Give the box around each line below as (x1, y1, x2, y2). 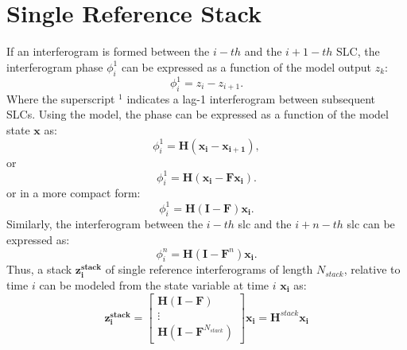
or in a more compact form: (6, 185, 141, 201)
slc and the (238, 216, 292, 232)
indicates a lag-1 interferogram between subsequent (126, 90, 376, 107)
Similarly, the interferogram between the (6, 216, 203, 232)
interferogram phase (6, 58, 103, 75)
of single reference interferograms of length (105, 261, 313, 278)
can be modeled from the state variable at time (39, 276, 269, 293)
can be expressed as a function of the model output (121, 58, 372, 75)
